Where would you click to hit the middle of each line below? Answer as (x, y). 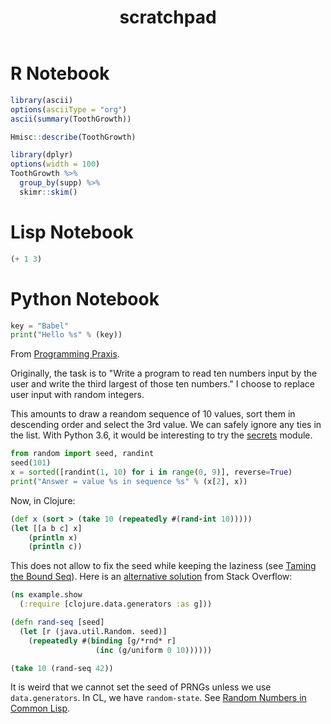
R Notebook (60, 73)
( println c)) (55, 547)
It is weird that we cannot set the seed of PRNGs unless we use (141, 687)
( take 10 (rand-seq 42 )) (62, 668)
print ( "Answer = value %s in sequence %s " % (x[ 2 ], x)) (129, 481)
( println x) (53, 537)
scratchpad (168, 17)
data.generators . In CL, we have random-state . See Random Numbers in (158, 698)
